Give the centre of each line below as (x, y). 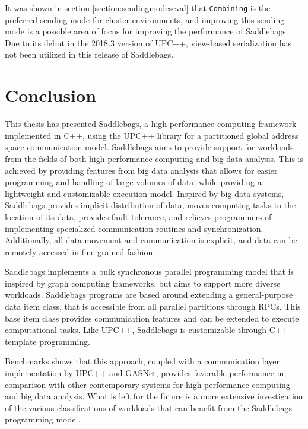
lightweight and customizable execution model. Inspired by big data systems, (145, 193)
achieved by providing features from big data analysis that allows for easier (141, 170)
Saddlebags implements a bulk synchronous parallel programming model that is (150, 271)
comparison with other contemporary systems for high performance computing (147, 384)
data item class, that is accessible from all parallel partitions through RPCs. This (153, 306)
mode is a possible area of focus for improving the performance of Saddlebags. (147, 31)
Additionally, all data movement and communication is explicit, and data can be (151, 240)
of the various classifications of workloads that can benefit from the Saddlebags (148, 407)
